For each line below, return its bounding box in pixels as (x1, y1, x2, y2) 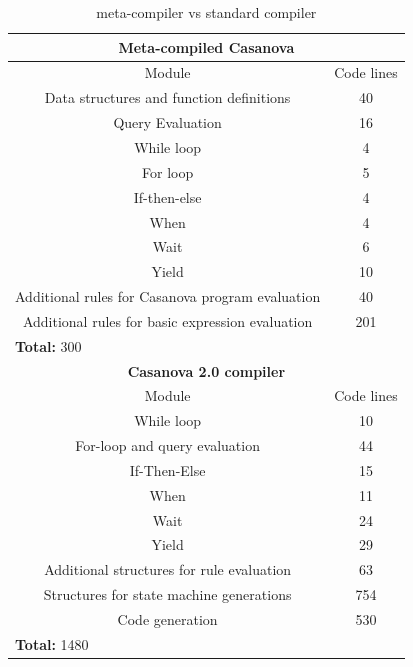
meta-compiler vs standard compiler (96, 2, 317, 22)
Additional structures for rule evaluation (44, 559, 292, 580)
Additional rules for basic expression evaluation (22, 310, 313, 331)
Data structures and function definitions (44, 87, 291, 108)
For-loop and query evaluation (75, 435, 260, 456)
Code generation (117, 609, 218, 629)
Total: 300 (15, 335, 82, 356)
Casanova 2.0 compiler (127, 360, 286, 381)
